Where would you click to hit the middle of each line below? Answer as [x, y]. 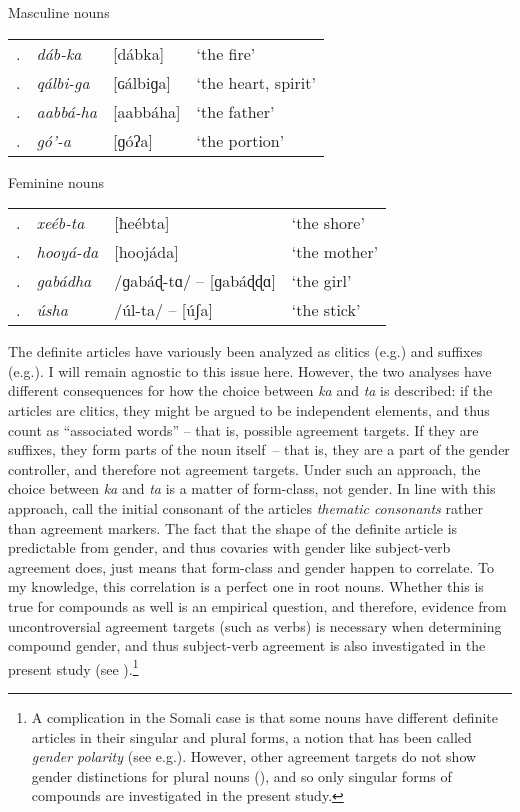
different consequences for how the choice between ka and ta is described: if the [250, 390]
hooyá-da [67, 252]
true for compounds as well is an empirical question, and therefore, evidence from [257, 605]
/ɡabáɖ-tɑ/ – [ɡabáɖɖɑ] [195, 281]
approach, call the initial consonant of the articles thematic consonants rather [245, 507]
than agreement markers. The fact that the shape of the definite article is [233, 527]
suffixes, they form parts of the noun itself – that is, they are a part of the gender [259, 449]
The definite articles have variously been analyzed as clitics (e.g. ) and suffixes [245, 351]
